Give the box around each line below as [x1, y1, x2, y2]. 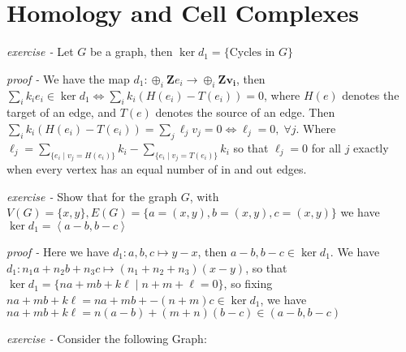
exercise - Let [6, 43, 74, 60]
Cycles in [229, 47, 275, 59]
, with [189, 187, 219, 204]
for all [311, 139, 341, 156]
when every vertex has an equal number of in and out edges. [6, 161, 307, 178]
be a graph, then [89, 43, 173, 60]
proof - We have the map [6, 70, 130, 87]
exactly [353, 139, 389, 156]
